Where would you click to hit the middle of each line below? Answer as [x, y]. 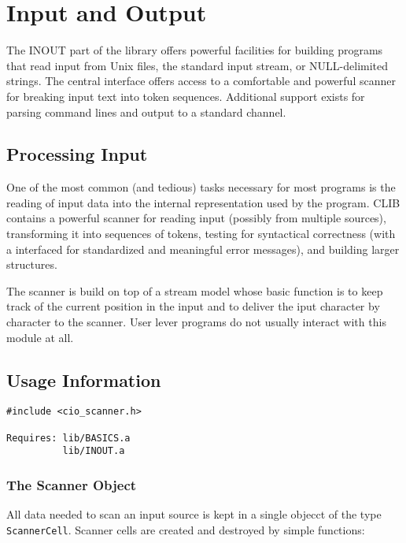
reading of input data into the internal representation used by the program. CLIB [203, 202]
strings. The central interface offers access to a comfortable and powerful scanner [201, 81]
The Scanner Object [72, 484]
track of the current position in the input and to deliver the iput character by [193, 306]
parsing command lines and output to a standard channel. [146, 112]
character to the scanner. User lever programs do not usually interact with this [196, 322]
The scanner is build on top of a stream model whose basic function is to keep [195, 290]
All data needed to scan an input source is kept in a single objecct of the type [194, 514]
